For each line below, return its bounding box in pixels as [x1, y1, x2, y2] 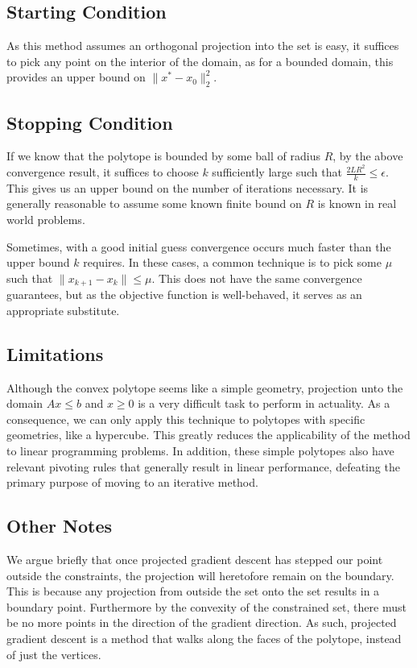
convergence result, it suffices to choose [6, 164, 199, 180]
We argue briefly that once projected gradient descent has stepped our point [6, 551, 383, 568]
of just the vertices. [6, 645, 101, 662]
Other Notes [6, 513, 112, 538]
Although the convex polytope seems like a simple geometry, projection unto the [6, 379, 403, 396]
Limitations [6, 341, 104, 366]
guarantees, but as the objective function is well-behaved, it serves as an [6, 286, 362, 303]
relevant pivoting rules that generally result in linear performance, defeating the [6, 458, 400, 475]
